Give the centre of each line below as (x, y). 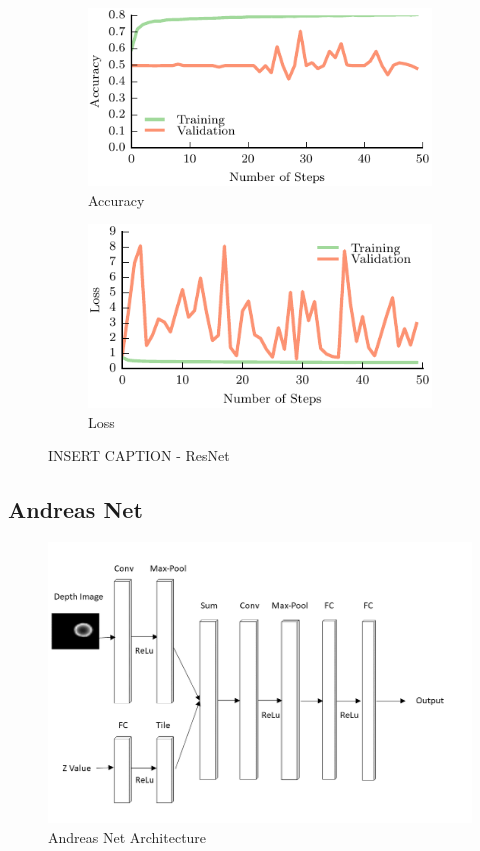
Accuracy (116, 199)
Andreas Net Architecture (127, 836)
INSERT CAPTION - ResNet (139, 455)
